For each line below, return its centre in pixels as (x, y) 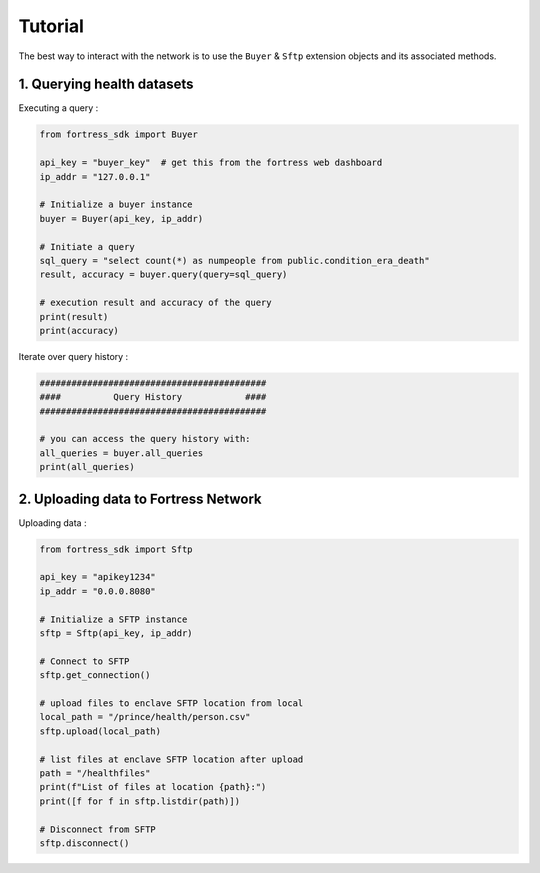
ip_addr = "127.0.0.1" (95, 176)
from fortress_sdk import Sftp (116, 549)
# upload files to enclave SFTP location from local (171, 703)
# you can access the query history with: (145, 439)
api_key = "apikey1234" (98, 577)
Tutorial (51, 26)
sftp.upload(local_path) (100, 731)
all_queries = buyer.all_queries (121, 453)
